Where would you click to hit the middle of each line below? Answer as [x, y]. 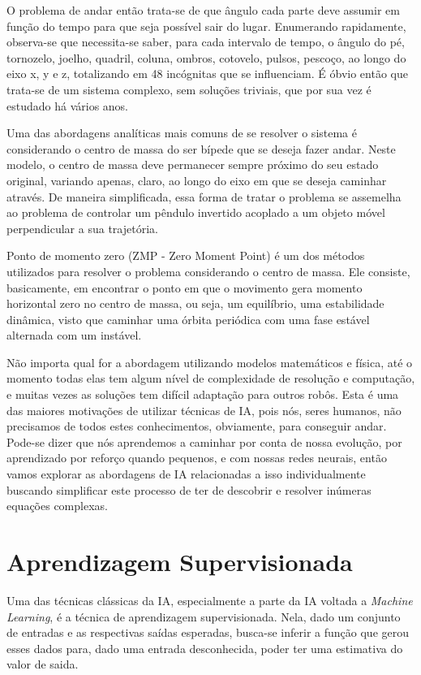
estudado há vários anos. [67, 105]
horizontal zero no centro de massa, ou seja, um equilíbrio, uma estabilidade [195, 303]
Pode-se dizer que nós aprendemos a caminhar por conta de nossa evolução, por [204, 441]
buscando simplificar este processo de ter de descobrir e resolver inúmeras [189, 489]
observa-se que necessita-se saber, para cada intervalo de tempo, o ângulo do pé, [206, 42]
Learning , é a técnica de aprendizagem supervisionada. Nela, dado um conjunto [204, 616]
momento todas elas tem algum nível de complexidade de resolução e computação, [211, 378]
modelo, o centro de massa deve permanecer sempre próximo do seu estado [193, 164]
